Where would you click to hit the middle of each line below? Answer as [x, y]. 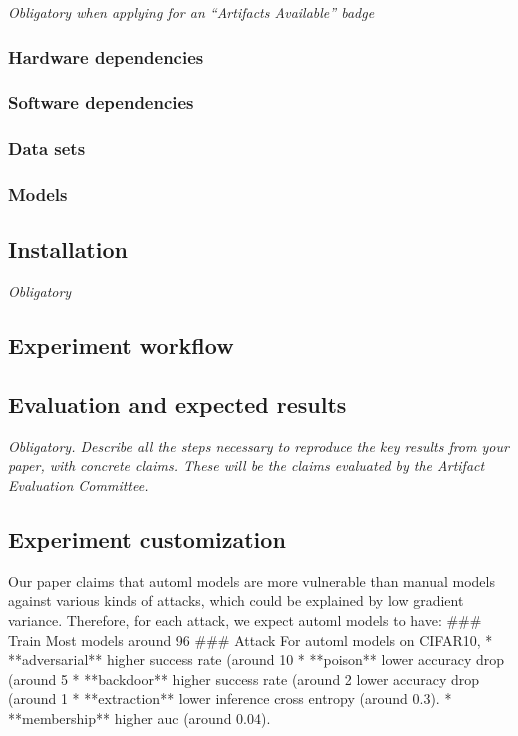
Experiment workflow [121, 345]
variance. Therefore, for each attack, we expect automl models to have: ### [245, 619]
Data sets [47, 148]
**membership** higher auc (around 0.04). [139, 717]
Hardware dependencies [106, 56]
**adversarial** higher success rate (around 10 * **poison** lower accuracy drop [256, 659]
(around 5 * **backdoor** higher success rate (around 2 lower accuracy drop [244, 678]
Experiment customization [147, 538]
